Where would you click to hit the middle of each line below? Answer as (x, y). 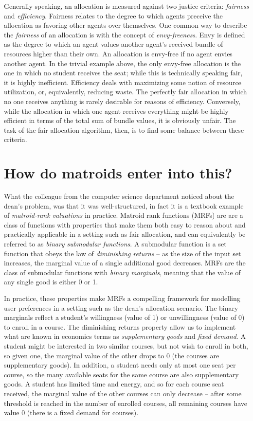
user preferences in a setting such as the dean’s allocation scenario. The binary (121, 307)
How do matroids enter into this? (118, 173)
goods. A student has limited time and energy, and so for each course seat (114, 384)
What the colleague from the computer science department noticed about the (119, 196)
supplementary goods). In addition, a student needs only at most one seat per (120, 365)
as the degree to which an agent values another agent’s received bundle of (114, 44)
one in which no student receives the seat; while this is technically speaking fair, (123, 73)
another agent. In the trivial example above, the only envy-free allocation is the (123, 63)
